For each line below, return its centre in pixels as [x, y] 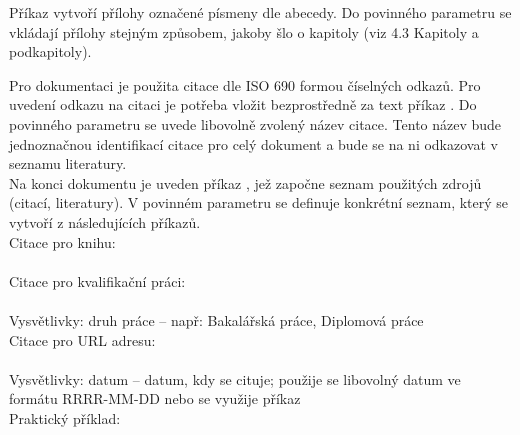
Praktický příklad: [65, 417]
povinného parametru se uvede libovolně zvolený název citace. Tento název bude [255, 123]
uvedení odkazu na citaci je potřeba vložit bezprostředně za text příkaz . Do [243, 104]
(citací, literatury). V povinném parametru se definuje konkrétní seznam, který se [259, 202]
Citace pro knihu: [62, 241]
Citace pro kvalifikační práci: [97, 280]
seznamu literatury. [68, 163]
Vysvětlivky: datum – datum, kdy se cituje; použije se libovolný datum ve [235, 378]
